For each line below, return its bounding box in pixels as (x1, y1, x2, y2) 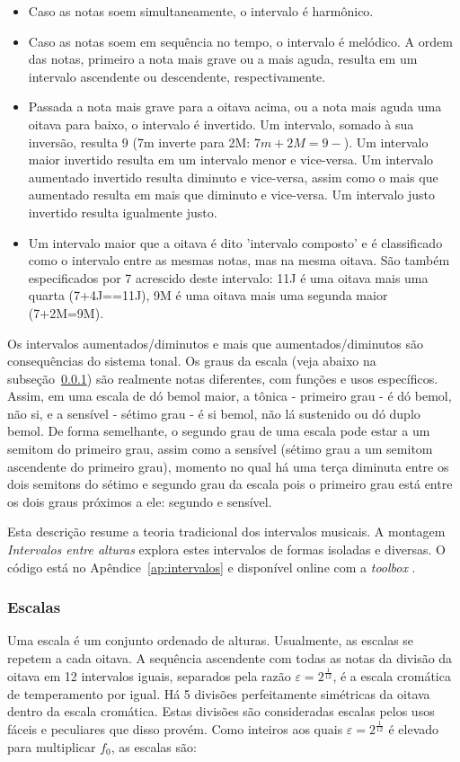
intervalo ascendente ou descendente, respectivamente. (28, 66, 326, 85)
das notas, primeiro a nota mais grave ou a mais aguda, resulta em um (28, 49, 418, 68)
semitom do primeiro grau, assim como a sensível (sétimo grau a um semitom (7, 439, 433, 458)
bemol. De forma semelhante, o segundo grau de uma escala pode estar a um (7, 421, 430, 440)
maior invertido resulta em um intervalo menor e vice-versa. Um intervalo (28, 150, 434, 169)
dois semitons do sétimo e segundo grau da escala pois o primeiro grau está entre (7, 474, 453, 493)
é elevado (388, 720, 439, 739)
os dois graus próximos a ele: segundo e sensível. (7, 492, 272, 510)
